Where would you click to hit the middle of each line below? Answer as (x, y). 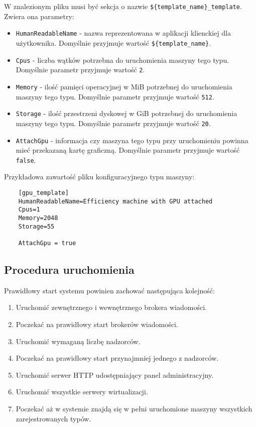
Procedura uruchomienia (69, 269)
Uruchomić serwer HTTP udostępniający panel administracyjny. (115, 375)
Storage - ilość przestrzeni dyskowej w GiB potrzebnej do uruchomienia (126, 113)
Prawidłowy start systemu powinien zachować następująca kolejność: (109, 290)
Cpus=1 (29, 210)
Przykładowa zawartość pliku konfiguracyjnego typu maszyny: (99, 177)
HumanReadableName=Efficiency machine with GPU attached (115, 201)
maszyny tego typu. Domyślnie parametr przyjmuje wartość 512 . (115, 96)
